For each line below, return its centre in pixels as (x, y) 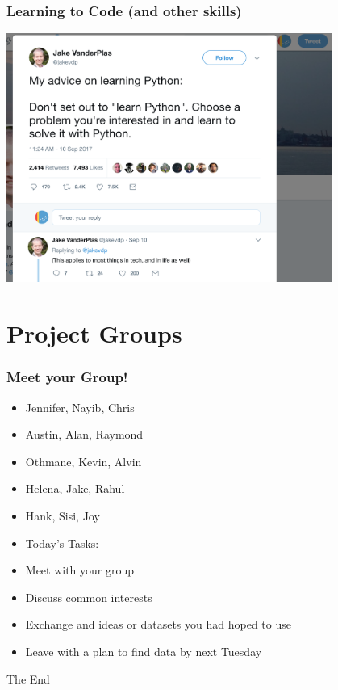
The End (28, 678)
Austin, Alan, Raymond (84, 434)
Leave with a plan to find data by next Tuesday (144, 651)
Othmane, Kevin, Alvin (83, 461)
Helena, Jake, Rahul (75, 488)
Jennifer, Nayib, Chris (80, 407)
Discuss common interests (89, 597)
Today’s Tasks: (62, 543)
